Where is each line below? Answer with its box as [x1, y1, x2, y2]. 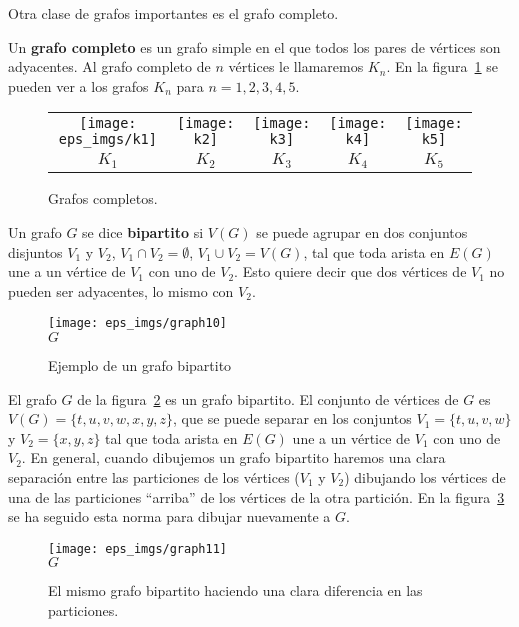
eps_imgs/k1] [58, 131, 157, 148]
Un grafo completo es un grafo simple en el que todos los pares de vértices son [8, 36, 501, 57]
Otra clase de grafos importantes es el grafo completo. [8, 3, 339, 23]
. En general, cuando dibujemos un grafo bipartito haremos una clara [21, 447, 446, 468]
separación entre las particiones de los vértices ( [8, 466, 300, 487]
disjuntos [8, 241, 63, 262]
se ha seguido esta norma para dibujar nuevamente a [8, 506, 331, 527]
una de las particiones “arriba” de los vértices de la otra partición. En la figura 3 [8, 486, 505, 507]
